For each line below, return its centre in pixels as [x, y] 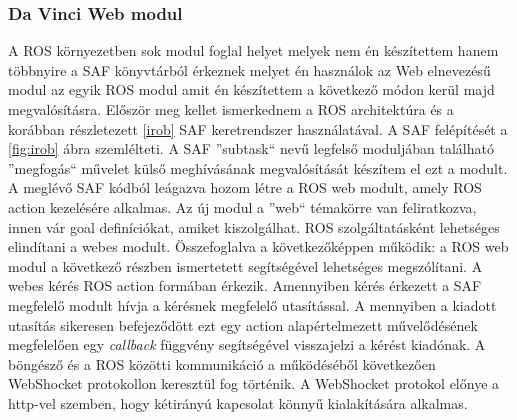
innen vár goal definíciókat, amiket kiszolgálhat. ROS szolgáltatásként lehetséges [254, 226]
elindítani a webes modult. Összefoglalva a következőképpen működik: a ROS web [258, 246]
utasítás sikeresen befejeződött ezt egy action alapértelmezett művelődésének [243, 324]
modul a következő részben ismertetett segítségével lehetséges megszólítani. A [245, 265]
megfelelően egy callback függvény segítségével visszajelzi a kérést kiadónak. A [247, 344]
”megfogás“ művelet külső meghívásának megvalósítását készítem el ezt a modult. [258, 167]
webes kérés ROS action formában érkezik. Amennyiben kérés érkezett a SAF [245, 285]
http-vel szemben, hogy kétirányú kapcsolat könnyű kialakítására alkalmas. [238, 402]
